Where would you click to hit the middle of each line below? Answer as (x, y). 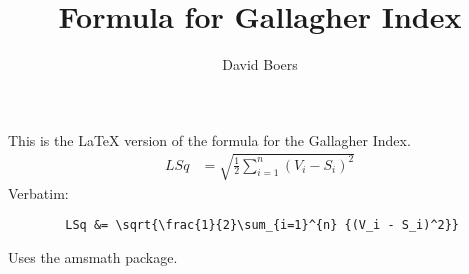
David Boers (260, 64)
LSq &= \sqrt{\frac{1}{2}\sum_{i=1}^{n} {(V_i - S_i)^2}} (262, 225)
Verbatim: (38, 192)
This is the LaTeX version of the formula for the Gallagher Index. (209, 139)
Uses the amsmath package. (93, 257)
